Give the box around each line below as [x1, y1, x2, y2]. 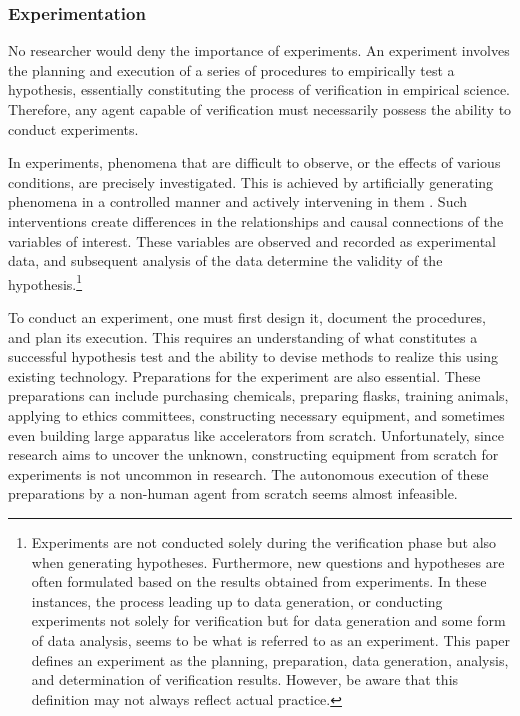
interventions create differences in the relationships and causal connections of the [8, 210, 504, 231]
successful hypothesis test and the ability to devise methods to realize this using [8, 346, 498, 367]
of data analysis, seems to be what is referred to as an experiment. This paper [31, 629, 511, 650]
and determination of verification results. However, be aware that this [31, 669, 459, 690]
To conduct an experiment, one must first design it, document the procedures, [8, 307, 487, 327]
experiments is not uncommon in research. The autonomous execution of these [8, 463, 489, 484]
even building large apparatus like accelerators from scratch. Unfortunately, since [8, 424, 505, 445]
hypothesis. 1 [8, 270, 83, 294]
